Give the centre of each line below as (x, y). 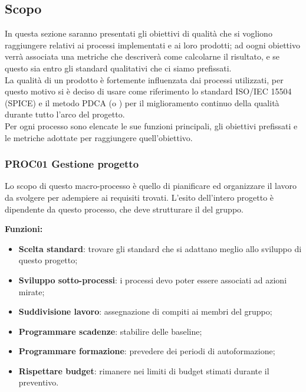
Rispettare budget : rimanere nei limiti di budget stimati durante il (144, 370)
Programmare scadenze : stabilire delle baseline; (110, 331)
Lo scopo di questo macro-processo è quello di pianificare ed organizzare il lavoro (151, 186)
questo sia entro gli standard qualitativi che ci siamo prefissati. (118, 68)
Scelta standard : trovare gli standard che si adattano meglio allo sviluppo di (160, 248)
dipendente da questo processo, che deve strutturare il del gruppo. (124, 209)
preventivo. (39, 382)
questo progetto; (48, 260)
